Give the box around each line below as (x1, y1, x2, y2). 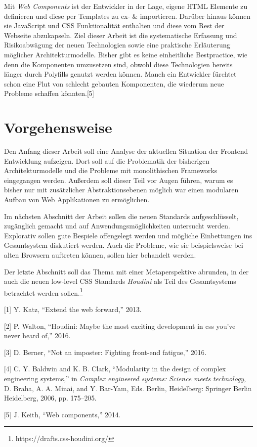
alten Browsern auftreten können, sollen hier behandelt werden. (4, 250, 196, 260)
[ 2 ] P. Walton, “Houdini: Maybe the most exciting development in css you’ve (4, 320, 236, 331)
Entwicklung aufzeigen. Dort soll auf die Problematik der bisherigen (4, 155, 210, 166)
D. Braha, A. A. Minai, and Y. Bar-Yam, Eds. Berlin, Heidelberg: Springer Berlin (4, 383, 252, 393)
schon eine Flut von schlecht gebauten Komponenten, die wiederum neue (4, 78, 224, 89)
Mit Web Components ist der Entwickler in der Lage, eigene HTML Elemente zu (4, 1, 248, 11)
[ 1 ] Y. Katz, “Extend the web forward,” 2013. (4, 304, 142, 314)
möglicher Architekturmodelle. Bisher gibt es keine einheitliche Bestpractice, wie (4, 49, 248, 59)
